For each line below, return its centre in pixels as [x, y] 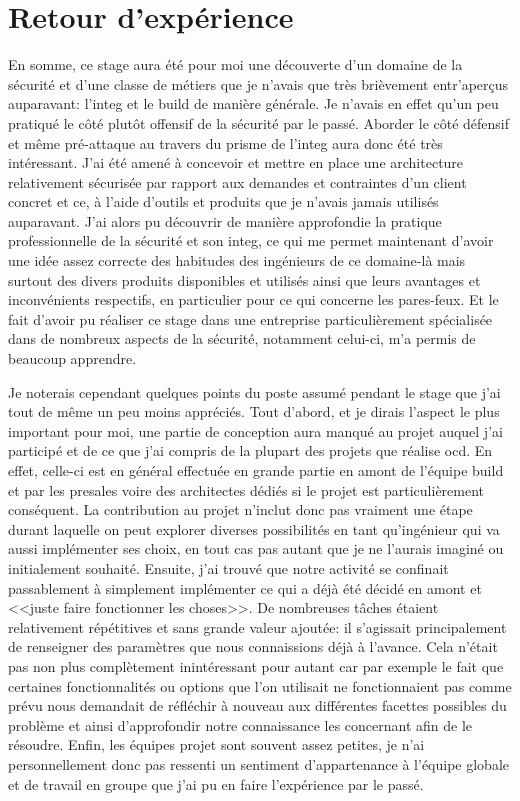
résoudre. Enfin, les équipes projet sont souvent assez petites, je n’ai [216, 744]
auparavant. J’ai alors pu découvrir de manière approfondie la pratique [225, 220]
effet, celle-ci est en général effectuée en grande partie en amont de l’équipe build [256, 470]
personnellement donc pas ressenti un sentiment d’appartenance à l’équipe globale [259, 763]
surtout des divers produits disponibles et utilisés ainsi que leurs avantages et [244, 279]
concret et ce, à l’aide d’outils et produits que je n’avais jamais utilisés [223, 201]
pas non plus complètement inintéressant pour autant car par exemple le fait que [256, 665]
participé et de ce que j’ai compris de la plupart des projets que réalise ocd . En [250, 450]
